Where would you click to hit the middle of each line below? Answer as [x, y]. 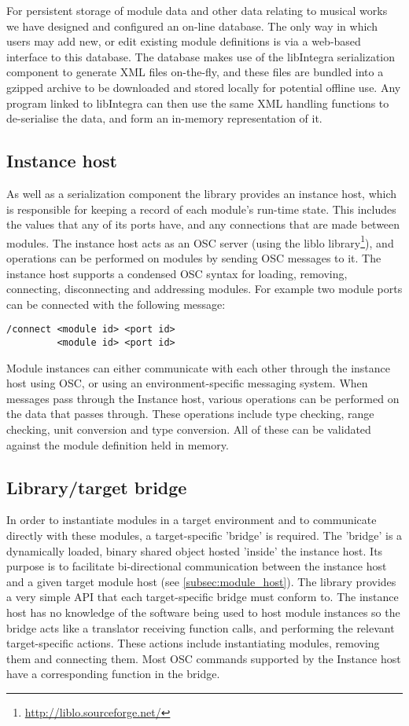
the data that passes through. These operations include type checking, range [190, 414]
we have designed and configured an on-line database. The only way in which [192, 26]
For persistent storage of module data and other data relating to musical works [197, 10]
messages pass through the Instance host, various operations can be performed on [203, 398]
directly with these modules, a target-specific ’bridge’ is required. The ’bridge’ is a [204, 535]
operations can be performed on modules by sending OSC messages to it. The [194, 257]
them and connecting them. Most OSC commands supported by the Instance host [204, 658]
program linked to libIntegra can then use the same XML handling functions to [198, 103]
